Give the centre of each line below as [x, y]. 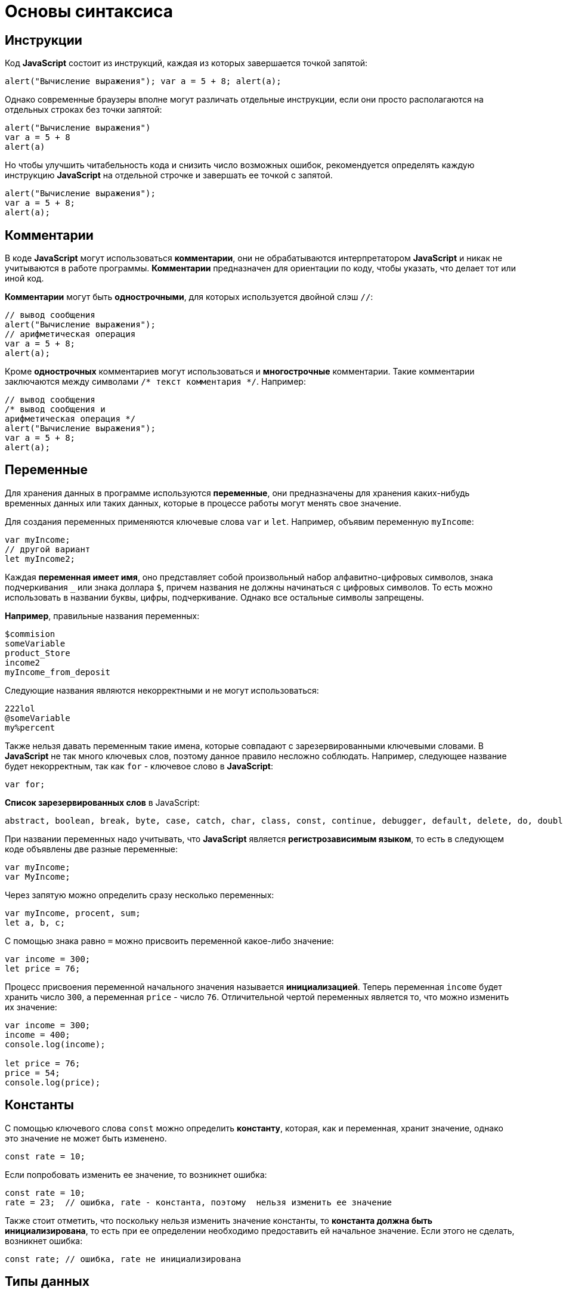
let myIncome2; [40, 559]
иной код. [24, 279]
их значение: [31, 1007]
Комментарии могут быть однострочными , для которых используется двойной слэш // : [189, 297]
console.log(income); [55, 1044]
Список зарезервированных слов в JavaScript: [102, 802]
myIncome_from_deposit [58, 672]
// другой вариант [48, 549]
